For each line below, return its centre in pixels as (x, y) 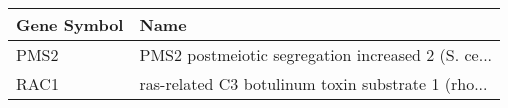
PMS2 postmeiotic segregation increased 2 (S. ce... (316, 54)
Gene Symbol (70, 24)
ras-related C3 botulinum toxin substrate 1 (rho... (313, 83)
